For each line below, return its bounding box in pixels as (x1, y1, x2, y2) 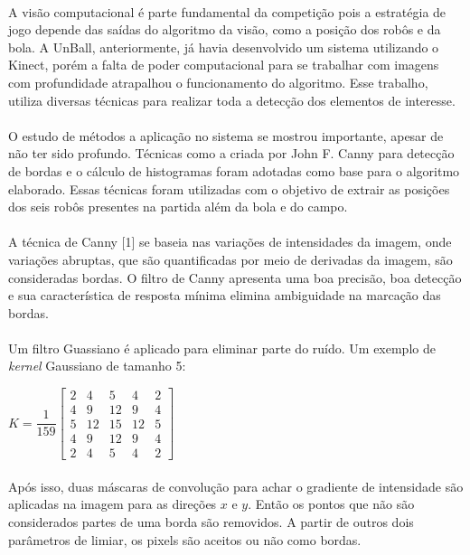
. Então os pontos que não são (248, 494, 415, 513)
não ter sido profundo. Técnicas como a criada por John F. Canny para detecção (8, 144, 455, 163)
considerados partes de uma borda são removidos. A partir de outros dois (8, 513, 414, 531)
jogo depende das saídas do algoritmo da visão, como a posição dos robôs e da (8, 20, 441, 39)
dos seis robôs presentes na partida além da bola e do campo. (8, 197, 348, 216)
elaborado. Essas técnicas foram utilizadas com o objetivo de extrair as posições (8, 179, 450, 198)
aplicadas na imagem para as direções (8, 494, 217, 513)
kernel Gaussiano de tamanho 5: (8, 356, 186, 375)
